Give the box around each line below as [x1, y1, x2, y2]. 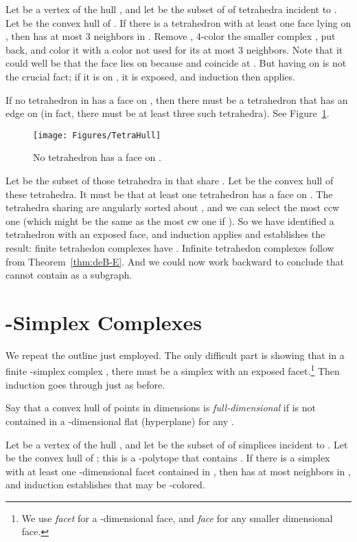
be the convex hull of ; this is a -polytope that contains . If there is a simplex [5, 451, 330, 465]
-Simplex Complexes [5, 307, 202, 336]
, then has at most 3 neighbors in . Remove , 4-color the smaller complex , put [5, 29, 336, 43]
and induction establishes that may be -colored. [5, 477, 205, 492]
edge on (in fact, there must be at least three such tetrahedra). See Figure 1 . [5, 106, 330, 120]
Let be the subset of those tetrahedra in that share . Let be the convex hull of [5, 173, 334, 187]
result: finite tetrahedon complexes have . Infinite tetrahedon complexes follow [5, 240, 334, 254]
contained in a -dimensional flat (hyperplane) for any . [5, 413, 234, 428]
